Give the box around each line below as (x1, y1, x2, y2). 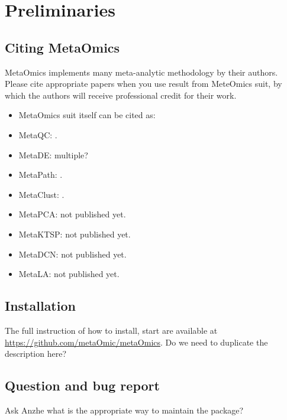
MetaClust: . (18, 188, 65, 200)
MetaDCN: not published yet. (18, 248, 127, 260)
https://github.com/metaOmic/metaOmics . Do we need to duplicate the (5, 336, 268, 348)
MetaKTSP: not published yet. (18, 227, 131, 240)
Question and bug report (5, 376, 160, 395)
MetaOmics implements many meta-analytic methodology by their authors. (5, 66, 278, 78)
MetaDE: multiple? (18, 148, 88, 161)
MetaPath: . (18, 168, 63, 181)
